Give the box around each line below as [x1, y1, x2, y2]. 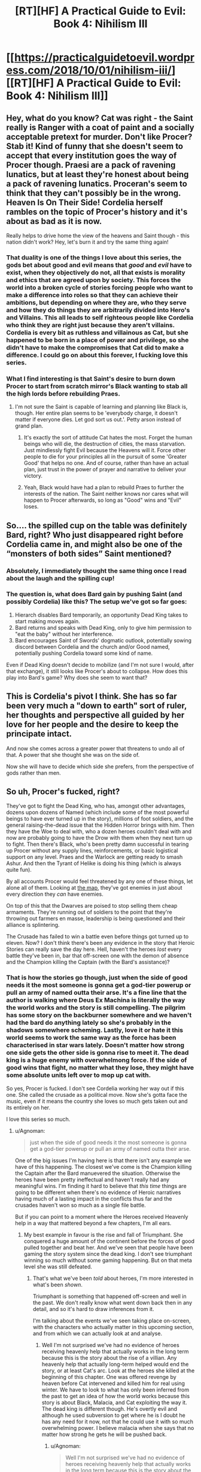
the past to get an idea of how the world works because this [41, 1392, 190, 1399]
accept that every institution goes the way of [6, 150, 177, 160]
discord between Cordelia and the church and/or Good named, [14, 643, 170, 650]
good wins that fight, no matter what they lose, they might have [6, 1064, 194, 1072]
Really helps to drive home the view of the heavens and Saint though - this [6, 232, 190, 239]
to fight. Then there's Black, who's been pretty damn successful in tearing [6, 840, 189, 848]
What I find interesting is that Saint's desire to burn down [6, 374, 175, 382]
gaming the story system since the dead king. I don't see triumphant [23, 1250, 193, 1257]
